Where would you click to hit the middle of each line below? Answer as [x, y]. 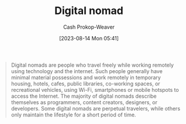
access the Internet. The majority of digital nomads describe [84, 96]
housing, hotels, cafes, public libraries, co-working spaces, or [85, 84]
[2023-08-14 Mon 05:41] [89, 38]
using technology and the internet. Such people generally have [87, 71]
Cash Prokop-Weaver [89, 27]
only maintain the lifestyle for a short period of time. [73, 115]
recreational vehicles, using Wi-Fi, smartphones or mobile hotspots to [95, 89]
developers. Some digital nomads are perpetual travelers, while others [96, 108]
